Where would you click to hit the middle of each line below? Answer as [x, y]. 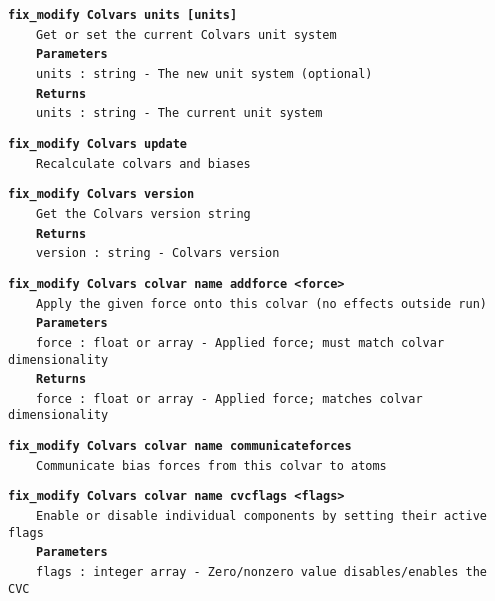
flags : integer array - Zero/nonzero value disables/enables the [262, 572]
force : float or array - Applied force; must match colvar [240, 342]
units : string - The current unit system [179, 113]
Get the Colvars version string [143, 213]
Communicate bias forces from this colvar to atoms [211, 465]
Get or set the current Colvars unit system [186, 34]
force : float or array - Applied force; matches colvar [229, 398]
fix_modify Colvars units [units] [123, 15]
